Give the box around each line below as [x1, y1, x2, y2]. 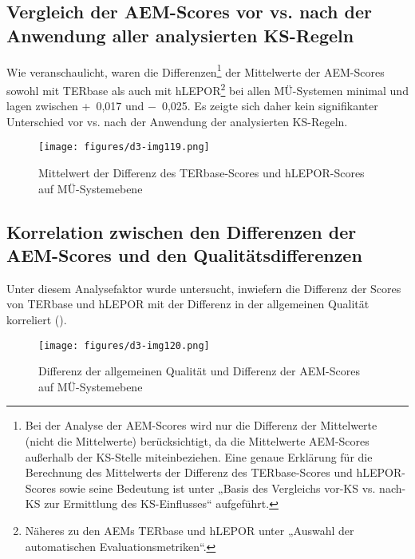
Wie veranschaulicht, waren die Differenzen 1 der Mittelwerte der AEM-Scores [6, 61, 385, 80]
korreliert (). [6, 311, 67, 327]
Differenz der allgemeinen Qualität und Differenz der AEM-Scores [38, 363, 360, 379]
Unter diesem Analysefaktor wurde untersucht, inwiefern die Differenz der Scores [6, 279, 401, 296]
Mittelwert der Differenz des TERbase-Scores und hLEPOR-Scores [38, 164, 365, 180]
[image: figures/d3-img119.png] [38, 141, 210, 153]
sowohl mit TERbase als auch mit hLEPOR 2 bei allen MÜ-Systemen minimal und [6, 79, 409, 98]
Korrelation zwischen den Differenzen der [6, 219, 357, 244]
